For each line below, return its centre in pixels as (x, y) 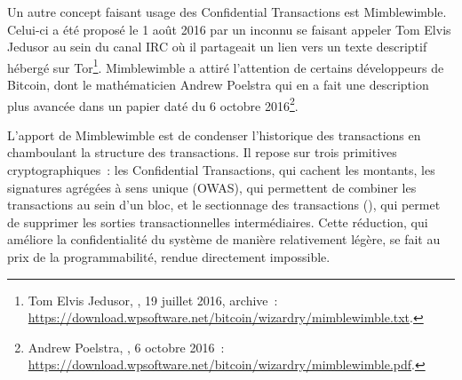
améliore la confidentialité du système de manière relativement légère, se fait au (224, 239)
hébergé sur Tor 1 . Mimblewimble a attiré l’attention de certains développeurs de (226, 66)
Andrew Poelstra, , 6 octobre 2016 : (126, 347)
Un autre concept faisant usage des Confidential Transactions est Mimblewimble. (227, 12)
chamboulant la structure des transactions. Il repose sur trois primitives (202, 152)
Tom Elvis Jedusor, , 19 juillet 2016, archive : (153, 300)
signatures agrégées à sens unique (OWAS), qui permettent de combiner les (212, 187)
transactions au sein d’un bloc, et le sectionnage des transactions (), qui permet (224, 205)
